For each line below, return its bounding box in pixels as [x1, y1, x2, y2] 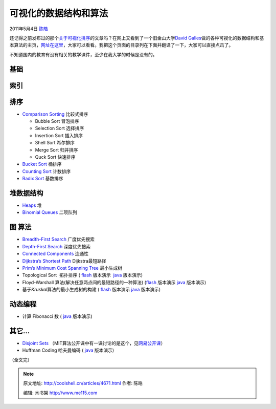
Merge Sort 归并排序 [35, 146, 78, 153]
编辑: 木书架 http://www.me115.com [23, 390, 98, 396]
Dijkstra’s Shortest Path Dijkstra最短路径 [22, 257, 107, 264]
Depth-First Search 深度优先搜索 [22, 243, 91, 249]
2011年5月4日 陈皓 [9, 26, 49, 32]
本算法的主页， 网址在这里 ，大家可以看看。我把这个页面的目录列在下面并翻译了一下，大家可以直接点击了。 [9, 42, 234, 48]
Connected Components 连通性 [22, 251, 89, 257]
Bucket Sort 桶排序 [22, 161, 62, 167]
